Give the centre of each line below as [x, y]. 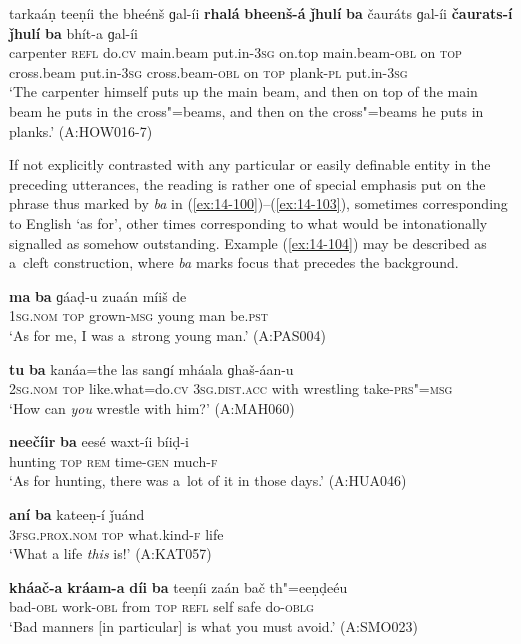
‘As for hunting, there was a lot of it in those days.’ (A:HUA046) [208, 480]
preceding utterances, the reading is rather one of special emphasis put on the [247, 183]
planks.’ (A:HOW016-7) [81, 130]
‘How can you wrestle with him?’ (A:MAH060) [152, 407]
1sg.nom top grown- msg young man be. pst [139, 315]
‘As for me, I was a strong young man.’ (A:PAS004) [168, 334]
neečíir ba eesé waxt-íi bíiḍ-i [99, 441]
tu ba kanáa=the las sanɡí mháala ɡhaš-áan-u [151, 368]
